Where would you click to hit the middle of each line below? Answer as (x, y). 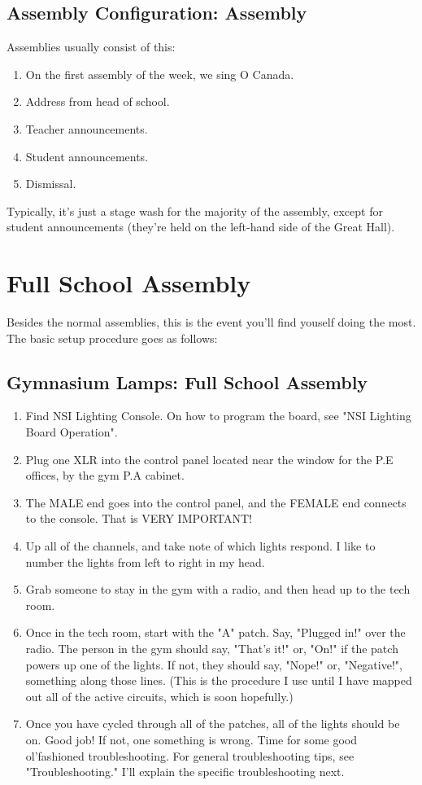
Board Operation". (72, 432)
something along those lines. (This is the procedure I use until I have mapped (219, 680)
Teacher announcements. (87, 128)
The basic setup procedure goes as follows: (112, 338)
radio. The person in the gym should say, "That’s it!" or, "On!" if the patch (212, 648)
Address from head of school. (98, 101)
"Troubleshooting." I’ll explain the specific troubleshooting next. (185, 772)
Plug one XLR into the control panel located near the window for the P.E (209, 459)
